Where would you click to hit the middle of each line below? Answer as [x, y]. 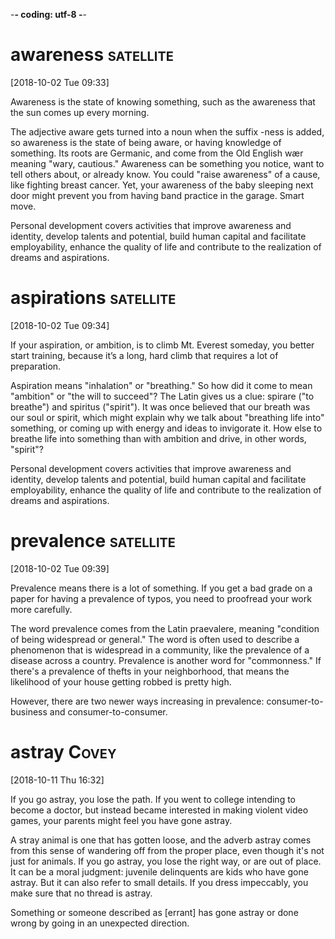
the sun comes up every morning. [80, 112]
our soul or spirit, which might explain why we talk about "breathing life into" [167, 417]
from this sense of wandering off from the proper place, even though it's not [167, 850]
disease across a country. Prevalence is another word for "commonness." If [166, 660]
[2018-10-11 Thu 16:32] [57, 780]
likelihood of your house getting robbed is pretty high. [121, 681]
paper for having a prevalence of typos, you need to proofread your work [161, 598]
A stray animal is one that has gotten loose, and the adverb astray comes [161, 840]
